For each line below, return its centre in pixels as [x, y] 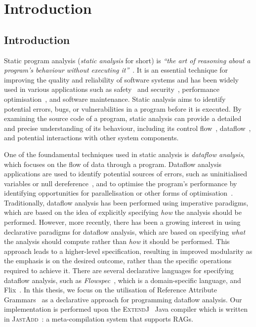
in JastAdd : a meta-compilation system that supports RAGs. [99, 319]
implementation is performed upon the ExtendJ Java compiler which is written [126, 309]
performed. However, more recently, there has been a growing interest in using [122, 222]
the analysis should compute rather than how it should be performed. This [117, 241]
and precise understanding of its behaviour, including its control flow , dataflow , [128, 128]
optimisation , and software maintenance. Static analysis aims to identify [115, 99]
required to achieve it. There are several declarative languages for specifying [119, 270]
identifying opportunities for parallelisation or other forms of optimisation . [119, 193]
